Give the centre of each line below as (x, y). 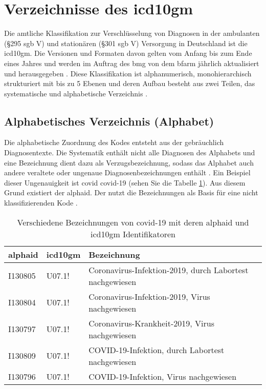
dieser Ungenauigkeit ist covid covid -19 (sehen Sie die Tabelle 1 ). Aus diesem (125, 182)
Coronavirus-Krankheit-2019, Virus (151, 323)
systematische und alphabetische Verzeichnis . (76, 93)
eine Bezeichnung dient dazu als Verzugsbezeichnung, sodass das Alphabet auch (129, 162)
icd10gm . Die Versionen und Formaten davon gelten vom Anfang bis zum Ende (128, 53)
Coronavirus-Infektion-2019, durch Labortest (169, 270)
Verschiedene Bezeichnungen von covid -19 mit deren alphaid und (133, 222)
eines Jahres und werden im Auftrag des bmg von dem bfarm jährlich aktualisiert (132, 63)
